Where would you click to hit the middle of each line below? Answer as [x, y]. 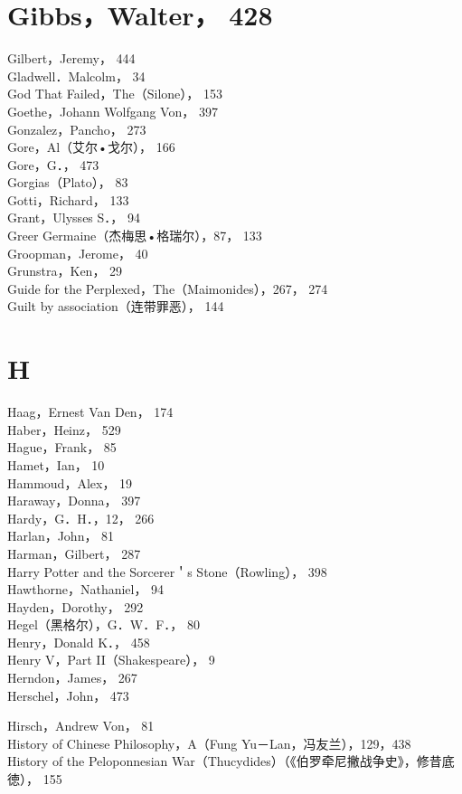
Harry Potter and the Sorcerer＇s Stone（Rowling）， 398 [167, 571]
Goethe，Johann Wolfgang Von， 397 [113, 111]
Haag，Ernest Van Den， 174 [90, 412]
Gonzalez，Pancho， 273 [77, 129]
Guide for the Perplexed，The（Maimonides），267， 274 [168, 288]
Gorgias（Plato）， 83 [68, 182]
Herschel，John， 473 [68, 695]
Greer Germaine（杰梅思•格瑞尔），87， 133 [135, 236]
